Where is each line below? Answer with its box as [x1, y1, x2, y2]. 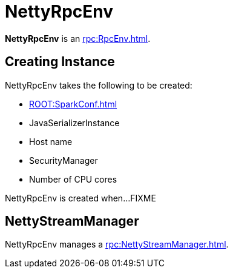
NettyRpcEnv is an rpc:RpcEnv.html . [5, 33, 151, 44]
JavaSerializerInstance [29, 117, 120, 128]
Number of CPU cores [29, 174, 117, 184]
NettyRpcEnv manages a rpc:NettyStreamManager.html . [5, 239, 229, 250]
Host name [29, 136, 73, 147]
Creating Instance [5, 54, 115, 70]
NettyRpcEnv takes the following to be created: [5, 79, 192, 90]
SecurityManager [29, 155, 98, 166]
